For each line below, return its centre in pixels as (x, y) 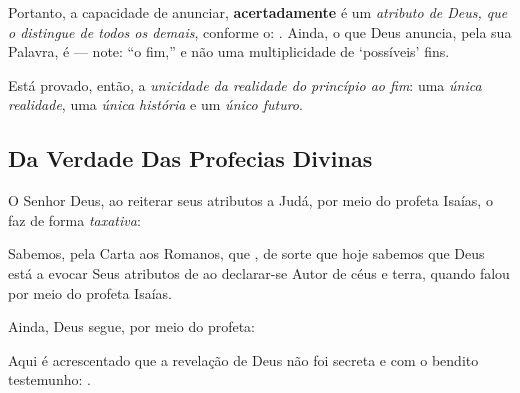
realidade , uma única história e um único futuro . (155, 104)
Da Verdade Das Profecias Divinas (190, 158)
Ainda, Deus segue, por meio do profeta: (131, 326)
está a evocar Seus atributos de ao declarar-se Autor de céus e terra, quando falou (259, 272)
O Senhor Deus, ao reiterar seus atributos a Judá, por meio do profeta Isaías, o (250, 200)
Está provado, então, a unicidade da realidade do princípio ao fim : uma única (245, 84)
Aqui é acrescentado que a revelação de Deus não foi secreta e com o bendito (243, 359)
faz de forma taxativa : (74, 219)
